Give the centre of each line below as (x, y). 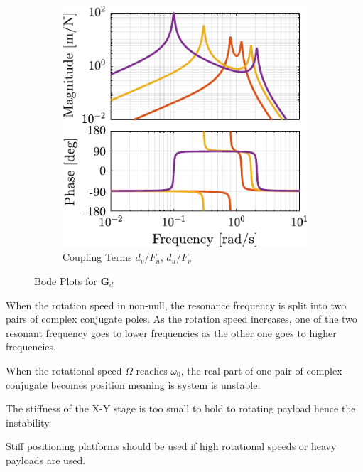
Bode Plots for (66, 280)
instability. (29, 422)
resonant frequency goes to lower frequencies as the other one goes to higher (171, 332)
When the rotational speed (64, 370)
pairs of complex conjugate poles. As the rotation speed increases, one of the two (181, 319)
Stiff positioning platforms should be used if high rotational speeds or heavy (171, 446)
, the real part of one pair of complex (261, 370)
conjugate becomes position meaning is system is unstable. (133, 384)
